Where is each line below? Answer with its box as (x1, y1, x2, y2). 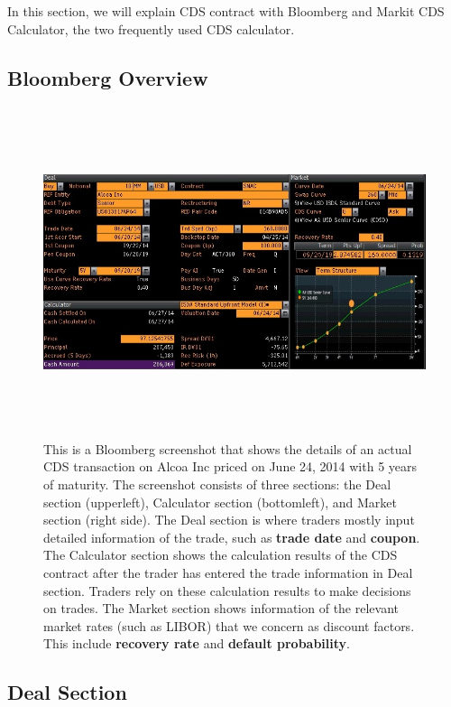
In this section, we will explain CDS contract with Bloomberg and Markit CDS (7, 2, 445, 20)
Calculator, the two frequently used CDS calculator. (7, 19, 295, 38)
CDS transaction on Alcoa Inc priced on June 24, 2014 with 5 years (43, 457, 418, 476)
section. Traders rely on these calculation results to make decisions (43, 581, 411, 600)
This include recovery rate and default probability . (43, 634, 350, 653)
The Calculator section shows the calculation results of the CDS (43, 545, 398, 564)
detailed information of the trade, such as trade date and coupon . (43, 527, 420, 546)
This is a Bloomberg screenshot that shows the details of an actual (43, 439, 412, 458)
